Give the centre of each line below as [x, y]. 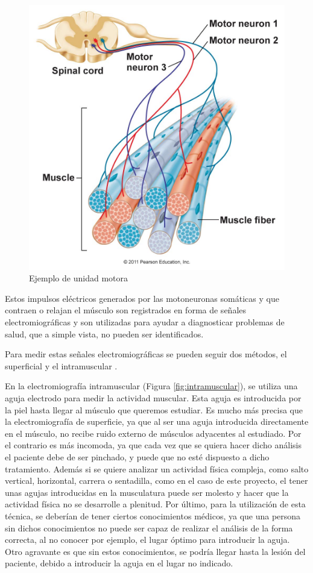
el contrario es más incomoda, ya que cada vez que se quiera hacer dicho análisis [153, 445]
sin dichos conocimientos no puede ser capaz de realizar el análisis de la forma [149, 528]
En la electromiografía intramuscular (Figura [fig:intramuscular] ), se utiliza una [151, 386]
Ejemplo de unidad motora [78, 278]
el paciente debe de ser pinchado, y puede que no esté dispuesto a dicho [137, 457]
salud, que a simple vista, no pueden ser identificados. [104, 333]
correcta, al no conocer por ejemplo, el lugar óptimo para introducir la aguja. [147, 540]
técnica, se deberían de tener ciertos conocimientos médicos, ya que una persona [153, 515]
